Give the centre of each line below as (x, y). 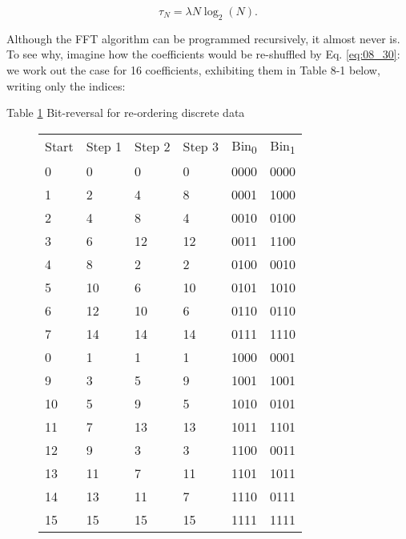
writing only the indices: (66, 85)
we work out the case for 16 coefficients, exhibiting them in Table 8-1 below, (193, 69)
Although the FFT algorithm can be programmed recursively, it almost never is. (203, 38)
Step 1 (104, 147)
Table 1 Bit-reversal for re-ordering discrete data (126, 113)
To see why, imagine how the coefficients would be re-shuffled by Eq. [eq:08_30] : (203, 54)
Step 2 (153, 147)
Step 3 (201, 147)
